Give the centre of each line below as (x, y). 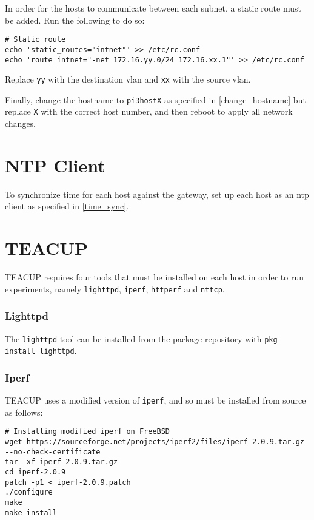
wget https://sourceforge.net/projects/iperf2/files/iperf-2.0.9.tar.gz (155, 442)
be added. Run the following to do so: (75, 20)
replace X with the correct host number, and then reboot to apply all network (149, 111)
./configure (29, 492)
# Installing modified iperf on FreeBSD (88, 432)
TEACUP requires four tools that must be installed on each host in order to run (154, 277)
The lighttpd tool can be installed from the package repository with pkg (141, 338)
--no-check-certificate (53, 452)
